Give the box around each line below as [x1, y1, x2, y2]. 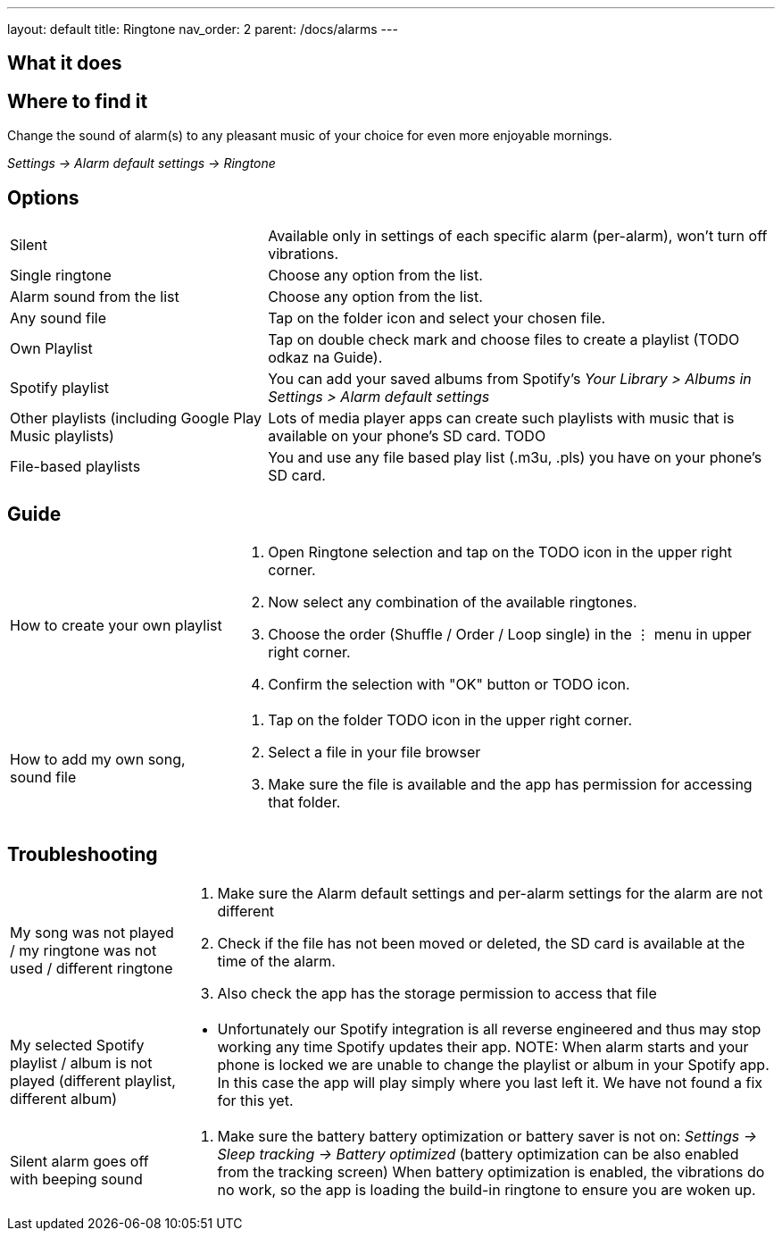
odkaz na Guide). [268, 348, 383, 367]
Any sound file [10, 309, 106, 328]
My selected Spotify [10, 1035, 145, 1054]
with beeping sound [10, 1169, 143, 1188]
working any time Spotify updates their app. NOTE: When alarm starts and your [217, 1037, 749, 1056]
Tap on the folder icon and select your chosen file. [268, 309, 606, 328]
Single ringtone [10, 266, 112, 285]
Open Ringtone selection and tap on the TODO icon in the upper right [268, 542, 732, 561]
